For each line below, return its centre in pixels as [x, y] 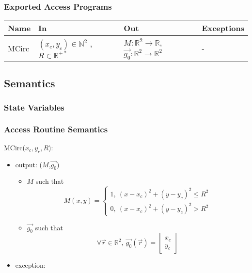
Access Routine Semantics [56, 129]
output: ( [29, 164]
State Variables [34, 107]
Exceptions [223, 28]
